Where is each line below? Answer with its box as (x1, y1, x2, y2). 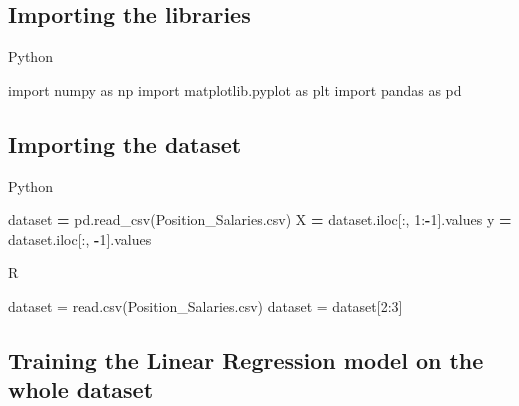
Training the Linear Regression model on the (8, 344, 484, 375)
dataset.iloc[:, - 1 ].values (8, 228, 152, 249)
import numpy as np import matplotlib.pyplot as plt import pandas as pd (8, 79, 462, 100)
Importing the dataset (8, 128, 242, 159)
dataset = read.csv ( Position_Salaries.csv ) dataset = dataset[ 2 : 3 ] (8, 295, 403, 316)
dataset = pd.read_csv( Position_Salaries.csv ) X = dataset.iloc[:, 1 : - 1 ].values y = (8, 209, 512, 230)
